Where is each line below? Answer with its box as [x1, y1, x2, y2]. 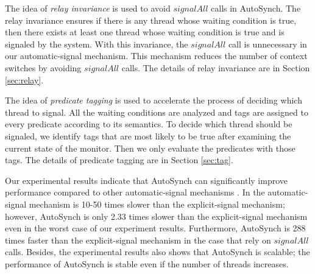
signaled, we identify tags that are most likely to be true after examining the [5, 129, 291, 142]
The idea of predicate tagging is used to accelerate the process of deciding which [5, 94, 302, 107]
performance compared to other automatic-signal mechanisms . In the [5, 186, 265, 198]
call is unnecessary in [228, 37, 307, 50]
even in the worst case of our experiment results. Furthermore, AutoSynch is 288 [5, 222, 306, 234]
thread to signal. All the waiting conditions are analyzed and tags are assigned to [5, 105, 308, 118]
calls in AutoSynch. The [211, 2, 301, 14]
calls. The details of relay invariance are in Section [121, 61, 310, 74]
